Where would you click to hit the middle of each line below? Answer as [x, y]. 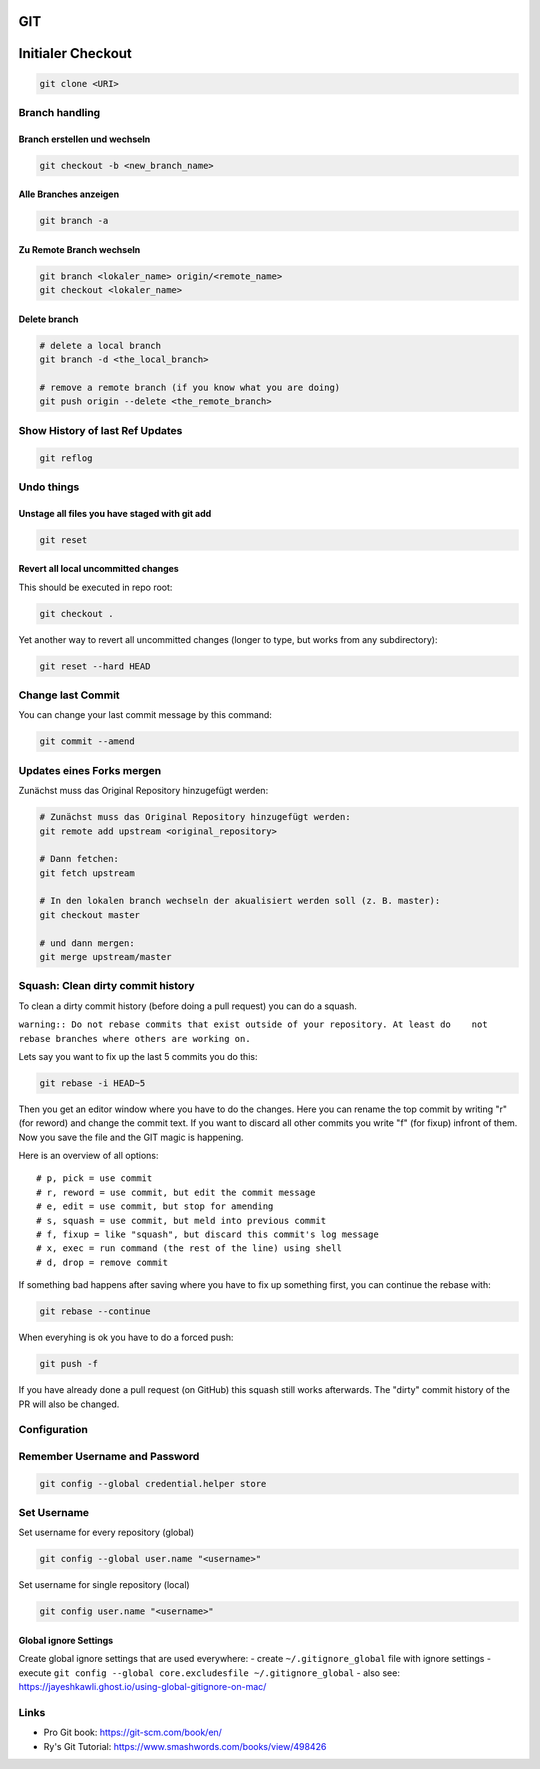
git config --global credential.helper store [153, 1483]
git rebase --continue [95, 1311]
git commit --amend [87, 741]
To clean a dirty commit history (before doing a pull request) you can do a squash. [187, 1006]
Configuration [53, 1430]
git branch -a [74, 221]
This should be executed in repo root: [95, 587]
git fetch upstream [87, 873]
